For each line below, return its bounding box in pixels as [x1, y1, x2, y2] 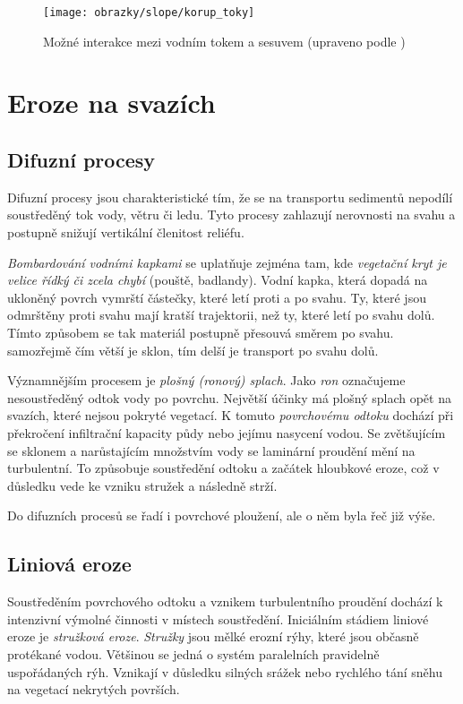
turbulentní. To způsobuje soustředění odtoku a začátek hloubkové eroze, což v [7, 459, 440, 477]
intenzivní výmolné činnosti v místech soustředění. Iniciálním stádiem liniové [7, 609, 429, 628]
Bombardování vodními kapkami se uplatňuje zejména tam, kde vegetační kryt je [7, 253, 447, 271]
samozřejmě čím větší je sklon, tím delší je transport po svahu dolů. [7, 340, 379, 359]
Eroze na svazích [7, 84, 216, 121]
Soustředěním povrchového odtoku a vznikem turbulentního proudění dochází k [7, 592, 443, 611]
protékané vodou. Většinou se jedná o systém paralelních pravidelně [7, 644, 380, 663]
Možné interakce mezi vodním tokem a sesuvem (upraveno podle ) [43, 31, 406, 50]
